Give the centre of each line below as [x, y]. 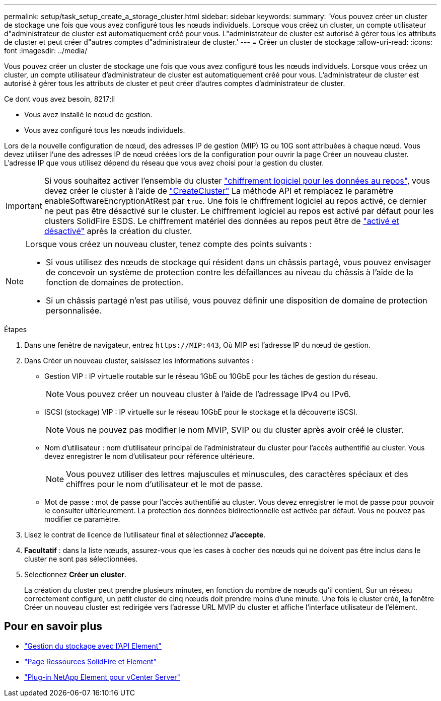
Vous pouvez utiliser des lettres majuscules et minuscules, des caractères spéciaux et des [237, 474]
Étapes [16, 329]
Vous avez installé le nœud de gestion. [88, 114]
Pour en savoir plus [53, 627]
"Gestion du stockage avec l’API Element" [93, 646]
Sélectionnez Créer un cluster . [76, 574]
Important [24, 206]
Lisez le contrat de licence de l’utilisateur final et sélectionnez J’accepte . [145, 535]
